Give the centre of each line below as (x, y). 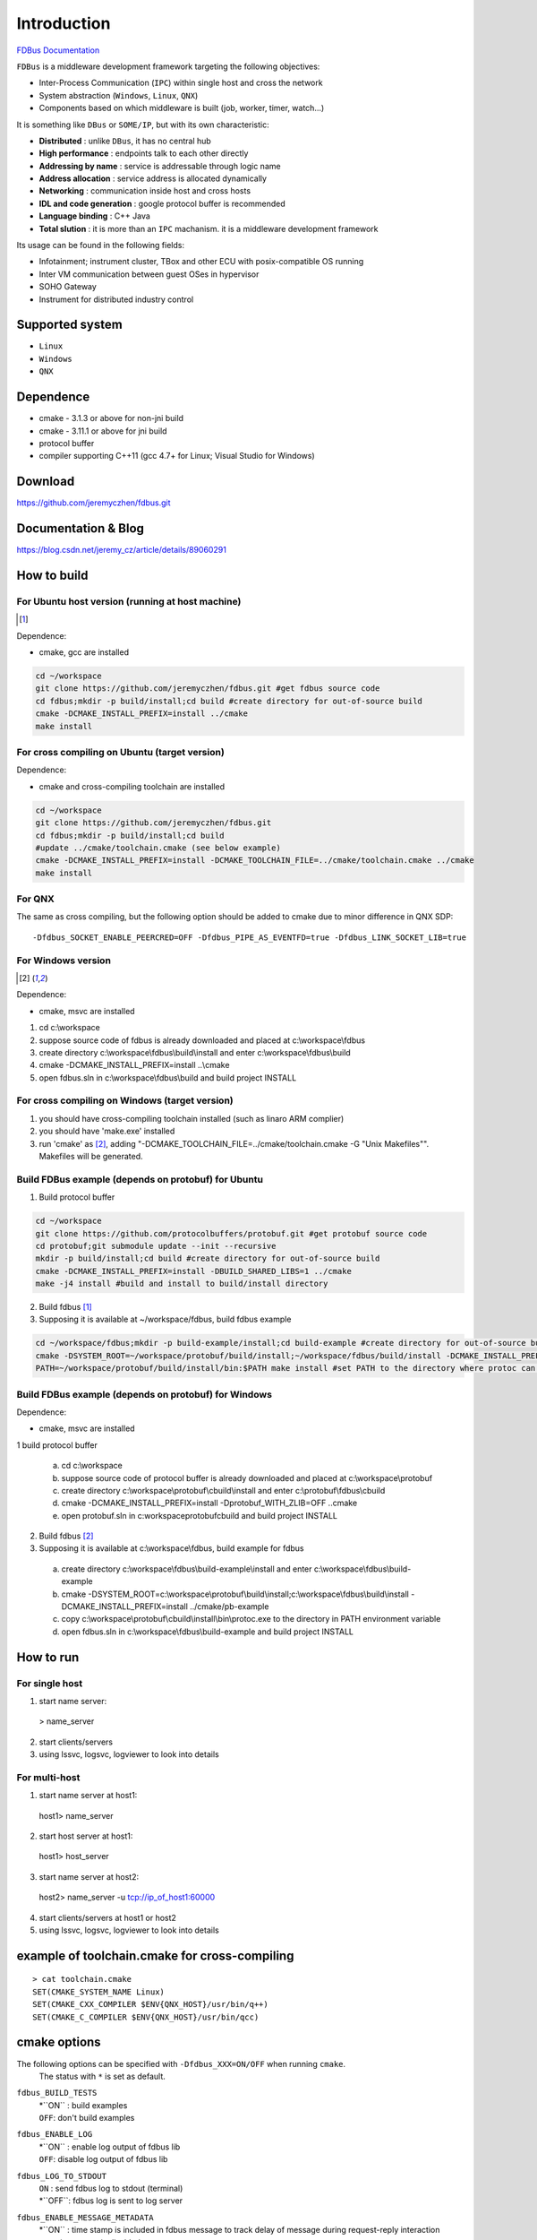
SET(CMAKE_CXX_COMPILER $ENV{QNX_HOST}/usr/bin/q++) (150, 2004)
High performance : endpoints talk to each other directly (144, 153)
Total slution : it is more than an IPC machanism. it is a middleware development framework (209, 228)
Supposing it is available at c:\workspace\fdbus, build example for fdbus (171, 1548)
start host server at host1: (86, 1836)
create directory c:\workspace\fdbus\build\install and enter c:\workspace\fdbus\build (195, 1052)
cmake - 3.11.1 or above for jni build (103, 431)
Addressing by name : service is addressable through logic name (160, 166)
